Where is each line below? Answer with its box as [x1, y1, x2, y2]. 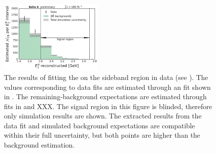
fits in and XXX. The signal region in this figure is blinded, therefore [4, 101, 213, 111]
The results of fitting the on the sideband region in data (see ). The [4, 72, 208, 82]
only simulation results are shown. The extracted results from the [4, 111, 202, 121]
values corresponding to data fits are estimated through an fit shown [4, 81, 211, 92]
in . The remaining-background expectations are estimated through [4, 91, 207, 102]
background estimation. [4, 140, 75, 150]
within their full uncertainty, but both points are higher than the [4, 130, 200, 140]
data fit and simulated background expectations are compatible [4, 120, 195, 130]
